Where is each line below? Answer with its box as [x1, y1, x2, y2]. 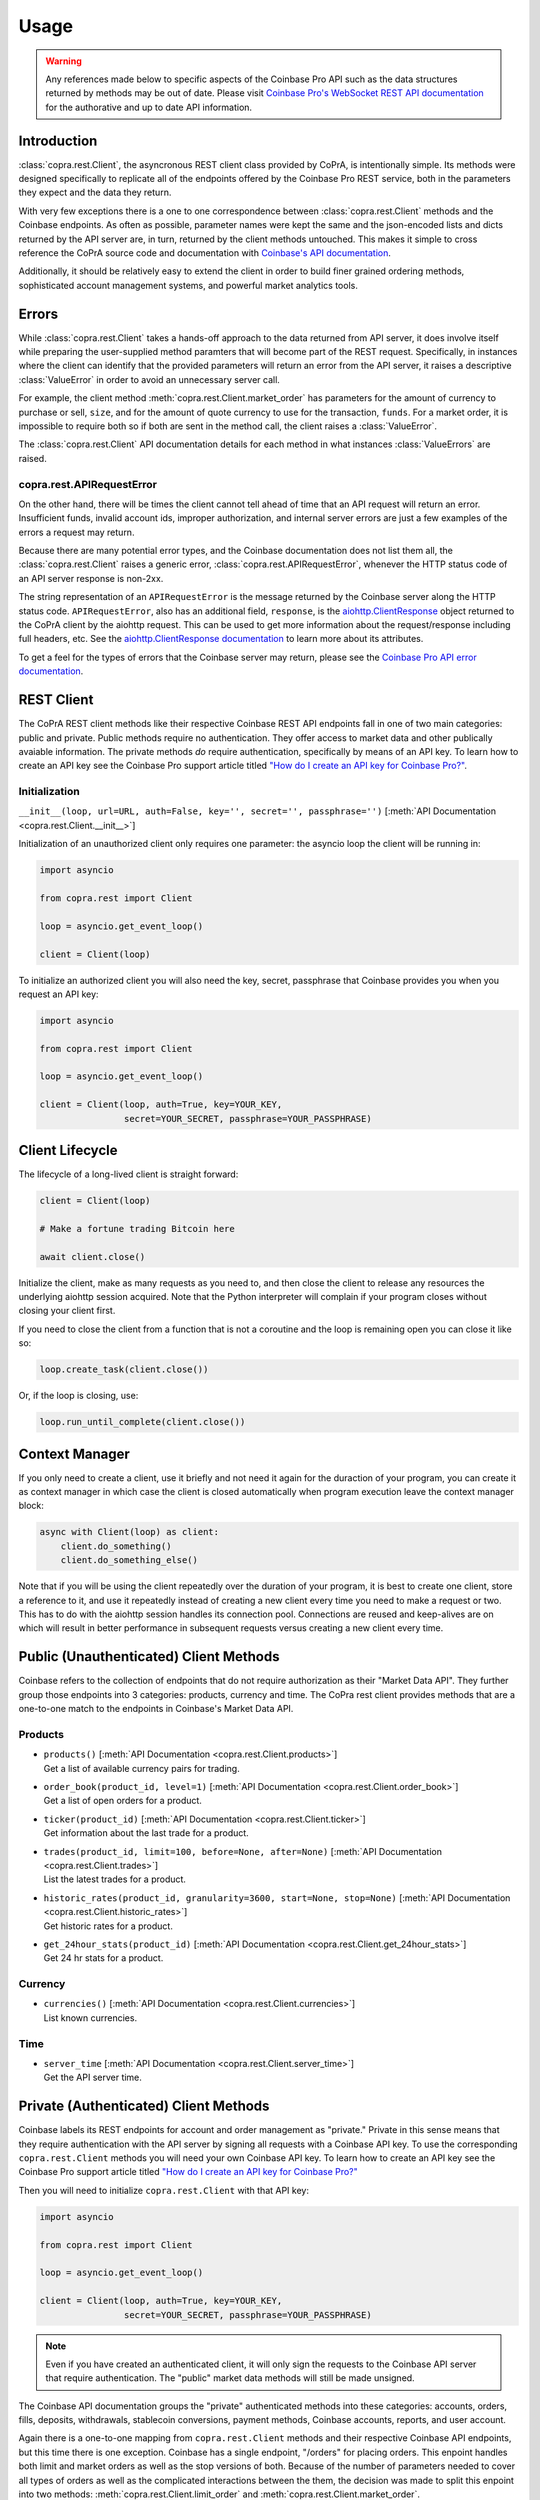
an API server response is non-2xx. [18, 572, 164, 584]
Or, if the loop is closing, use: [18, 1390, 139, 1402]
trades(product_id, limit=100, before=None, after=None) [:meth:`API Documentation [43, 1845, 442, 1857]
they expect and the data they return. [18, 186, 172, 199]
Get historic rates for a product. [43, 1920, 174, 1932]
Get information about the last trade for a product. [43, 1827, 249, 1839]
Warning [45, 55, 82, 67]
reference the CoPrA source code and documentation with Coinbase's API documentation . [18, 246, 392, 259]
